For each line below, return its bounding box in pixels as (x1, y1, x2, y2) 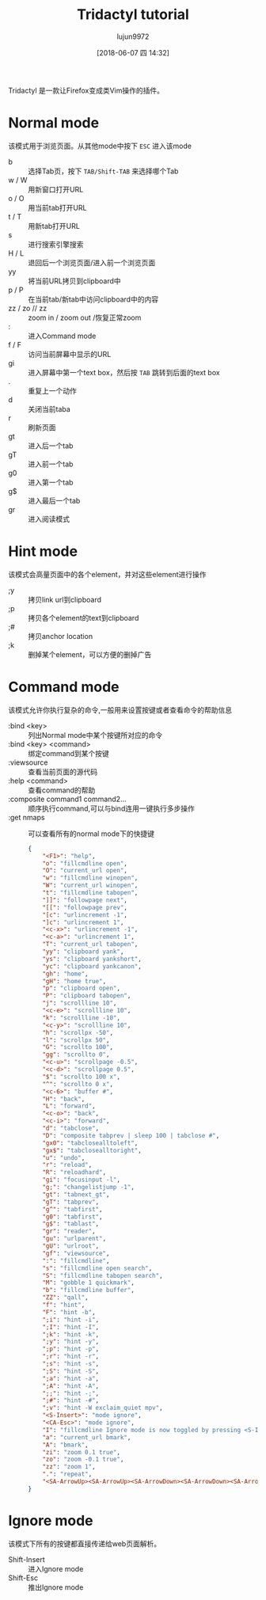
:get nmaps (8, 812, 45, 822)
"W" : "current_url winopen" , (42, 881, 139, 890)
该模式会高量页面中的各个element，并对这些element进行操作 (8, 569, 207, 579)
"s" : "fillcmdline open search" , (42, 1264, 153, 1272)
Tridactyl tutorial (76, 6, 190, 24)
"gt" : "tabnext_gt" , (42, 1190, 110, 1199)
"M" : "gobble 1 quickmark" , (42, 1279, 135, 1287)
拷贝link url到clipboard (28, 595, 101, 604)
